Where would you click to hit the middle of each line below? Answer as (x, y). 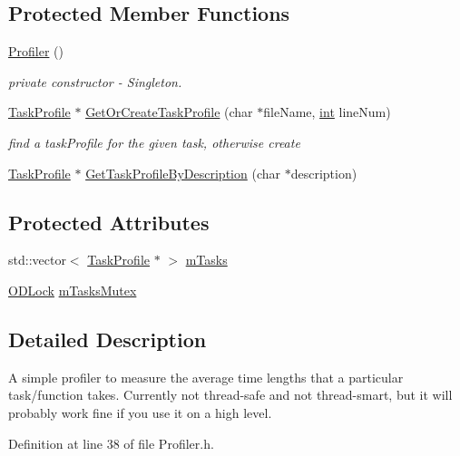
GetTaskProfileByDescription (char (183, 173)
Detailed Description (108, 339)
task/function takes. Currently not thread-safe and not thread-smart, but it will (230, 395)
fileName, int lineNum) (327, 112)
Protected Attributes (109, 222)
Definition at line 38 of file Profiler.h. (111, 443)
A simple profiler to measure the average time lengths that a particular (206, 377)
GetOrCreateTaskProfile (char (169, 112)
